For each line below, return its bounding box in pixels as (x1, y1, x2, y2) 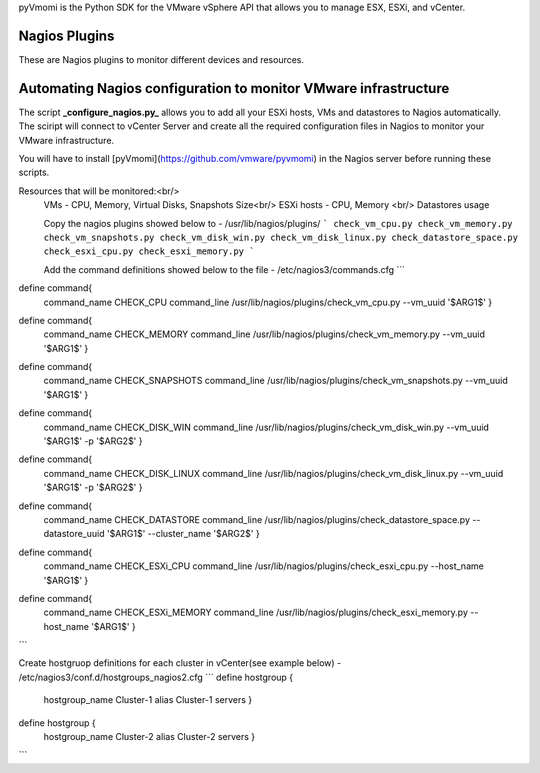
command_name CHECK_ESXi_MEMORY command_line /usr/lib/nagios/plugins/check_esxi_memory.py (43, 606, 469, 619)
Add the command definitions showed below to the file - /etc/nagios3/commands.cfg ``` (43, 263, 405, 275)
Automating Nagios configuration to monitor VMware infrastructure (18, 80, 450, 97)
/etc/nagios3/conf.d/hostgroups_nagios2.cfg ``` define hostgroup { (18, 671, 294, 683)
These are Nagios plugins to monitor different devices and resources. (18, 53, 305, 65)
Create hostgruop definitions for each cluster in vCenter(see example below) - (18, 657, 342, 669)
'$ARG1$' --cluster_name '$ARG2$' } (106, 528, 260, 540)
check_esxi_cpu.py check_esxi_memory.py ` (43, 246, 255, 257)
